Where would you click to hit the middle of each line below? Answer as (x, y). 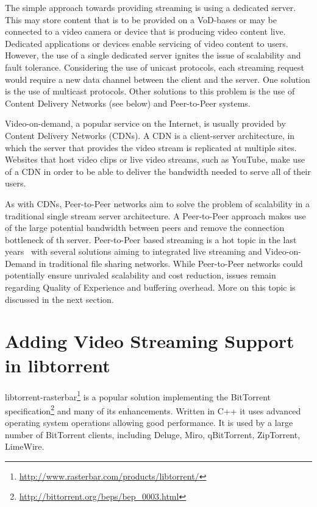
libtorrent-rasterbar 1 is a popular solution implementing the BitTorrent (138, 395)
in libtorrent (58, 365)
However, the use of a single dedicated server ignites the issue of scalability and (153, 55)
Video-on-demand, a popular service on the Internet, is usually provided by (145, 123)
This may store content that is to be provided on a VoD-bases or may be (141, 19)
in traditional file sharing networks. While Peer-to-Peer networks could (171, 263)
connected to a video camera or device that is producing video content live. (145, 31)
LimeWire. (25, 446)
